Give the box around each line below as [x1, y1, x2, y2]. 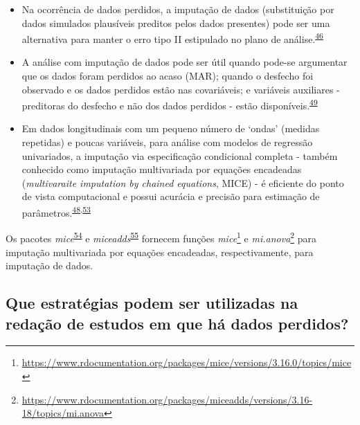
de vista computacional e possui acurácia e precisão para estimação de [21, 189, 320, 204]
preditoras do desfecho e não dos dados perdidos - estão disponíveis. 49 [21, 96, 318, 112]
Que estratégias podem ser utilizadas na [6, 292, 298, 314]
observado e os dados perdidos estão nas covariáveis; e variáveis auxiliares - [21, 82, 340, 96]
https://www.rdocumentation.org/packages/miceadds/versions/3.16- [21, 392, 313, 406]
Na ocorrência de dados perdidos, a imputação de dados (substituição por [21, 2, 334, 16]
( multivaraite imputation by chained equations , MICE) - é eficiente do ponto [21, 175, 344, 190]
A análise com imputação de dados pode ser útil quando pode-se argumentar [21, 55, 348, 69]
